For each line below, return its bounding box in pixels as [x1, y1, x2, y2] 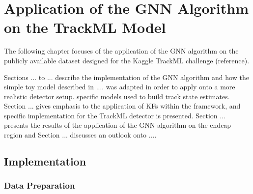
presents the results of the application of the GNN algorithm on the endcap [4, 120, 231, 130]
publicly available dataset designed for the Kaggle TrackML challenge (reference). [4, 55, 250, 65]
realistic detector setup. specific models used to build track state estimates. [4, 91, 230, 101]
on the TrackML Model [4, 17, 166, 37]
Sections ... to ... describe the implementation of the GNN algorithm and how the [4, 72, 249, 82]
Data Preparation [4, 179, 75, 192]
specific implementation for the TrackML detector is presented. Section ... [4, 110, 225, 120]
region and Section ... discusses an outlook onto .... [4, 130, 157, 140]
